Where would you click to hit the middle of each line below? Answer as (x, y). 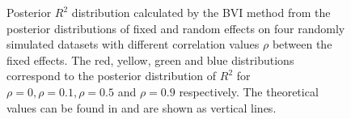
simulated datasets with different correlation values (133, 44)
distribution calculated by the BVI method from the (201, 12)
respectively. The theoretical (249, 91)
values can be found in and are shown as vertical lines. (142, 107)
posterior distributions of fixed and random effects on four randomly (176, 28)
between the (302, 44)
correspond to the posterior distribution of (112, 76)
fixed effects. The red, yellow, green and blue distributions (150, 59)
